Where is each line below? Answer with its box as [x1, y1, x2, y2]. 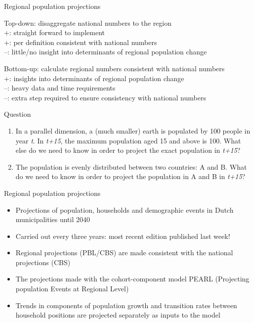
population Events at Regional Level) [15, 283, 129, 294]
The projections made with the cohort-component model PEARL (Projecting [15, 274, 250, 284]
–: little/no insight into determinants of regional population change [4, 46, 207, 57]
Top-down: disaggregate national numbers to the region [4, 17, 172, 28]
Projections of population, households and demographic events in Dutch [15, 204, 234, 215]
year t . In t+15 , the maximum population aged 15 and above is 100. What [15, 135, 241, 145]
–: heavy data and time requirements [4, 83, 116, 93]
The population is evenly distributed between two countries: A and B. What [15, 161, 247, 172]
